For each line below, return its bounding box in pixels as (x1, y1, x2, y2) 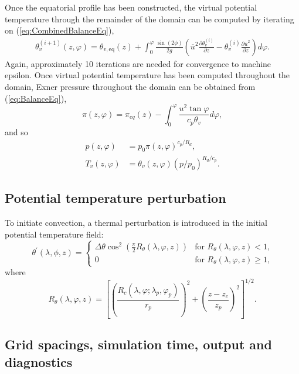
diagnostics (5, 352, 73, 370)
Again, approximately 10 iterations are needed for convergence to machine (5, 57, 271, 69)
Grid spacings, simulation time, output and (5, 335, 272, 353)
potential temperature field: (5, 228, 104, 240)
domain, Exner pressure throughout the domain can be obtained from (5, 81, 256, 92)
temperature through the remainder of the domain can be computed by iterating (5, 12, 294, 25)
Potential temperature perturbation (5, 189, 226, 207)
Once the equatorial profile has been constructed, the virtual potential (5, 1, 257, 13)
